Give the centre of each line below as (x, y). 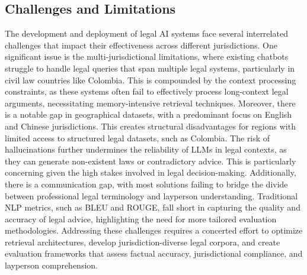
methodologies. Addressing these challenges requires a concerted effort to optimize (154, 230)
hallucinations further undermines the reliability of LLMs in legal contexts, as (146, 149)
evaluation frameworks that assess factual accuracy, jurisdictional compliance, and (154, 253)
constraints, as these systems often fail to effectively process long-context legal (147, 91)
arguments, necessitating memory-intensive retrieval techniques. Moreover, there (150, 103)
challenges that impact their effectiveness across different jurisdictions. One (141, 45)
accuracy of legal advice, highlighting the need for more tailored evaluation (141, 219)
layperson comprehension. (51, 265)
